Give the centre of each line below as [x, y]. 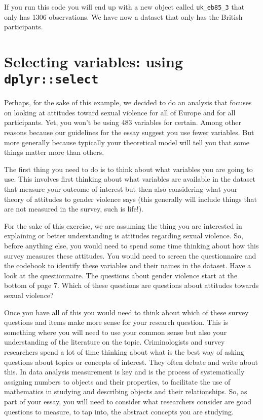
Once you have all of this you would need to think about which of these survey [126, 312]
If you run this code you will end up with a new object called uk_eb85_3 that [124, 7]
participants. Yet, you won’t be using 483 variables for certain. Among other [123, 122]
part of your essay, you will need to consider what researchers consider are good [128, 401]
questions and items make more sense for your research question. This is [116, 322]
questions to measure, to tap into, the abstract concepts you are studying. [119, 411]
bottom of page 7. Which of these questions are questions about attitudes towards [131, 285]
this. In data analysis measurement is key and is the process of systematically [124, 372]
